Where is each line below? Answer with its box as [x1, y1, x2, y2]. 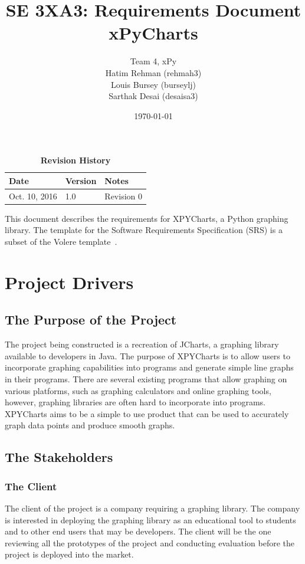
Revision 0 [104, 189, 142, 202]
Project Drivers [5, 270, 134, 294]
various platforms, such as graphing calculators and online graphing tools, [5, 384, 271, 396]
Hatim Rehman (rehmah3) [105, 66, 202, 78]
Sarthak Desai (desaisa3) [109, 90, 198, 102]
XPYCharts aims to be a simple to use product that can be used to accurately [5, 407, 289, 419]
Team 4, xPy [130, 55, 177, 67]
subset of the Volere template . [5, 235, 117, 247]
